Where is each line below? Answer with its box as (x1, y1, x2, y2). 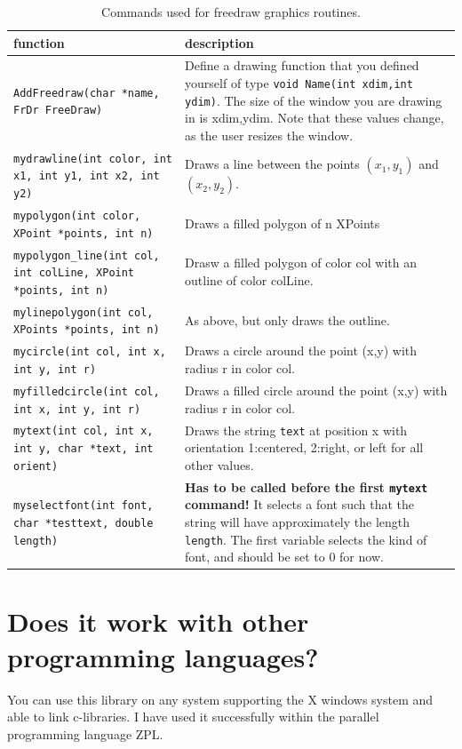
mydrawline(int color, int (13, 152, 172, 165)
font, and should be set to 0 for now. (185, 547, 384, 566)
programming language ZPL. (7, 724, 163, 743)
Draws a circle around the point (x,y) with (185, 341, 418, 360)
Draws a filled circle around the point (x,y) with (185, 380, 448, 399)
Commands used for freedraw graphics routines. (101, 3, 361, 20)
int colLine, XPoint (13, 267, 135, 280)
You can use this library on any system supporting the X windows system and (7, 689, 434, 708)
